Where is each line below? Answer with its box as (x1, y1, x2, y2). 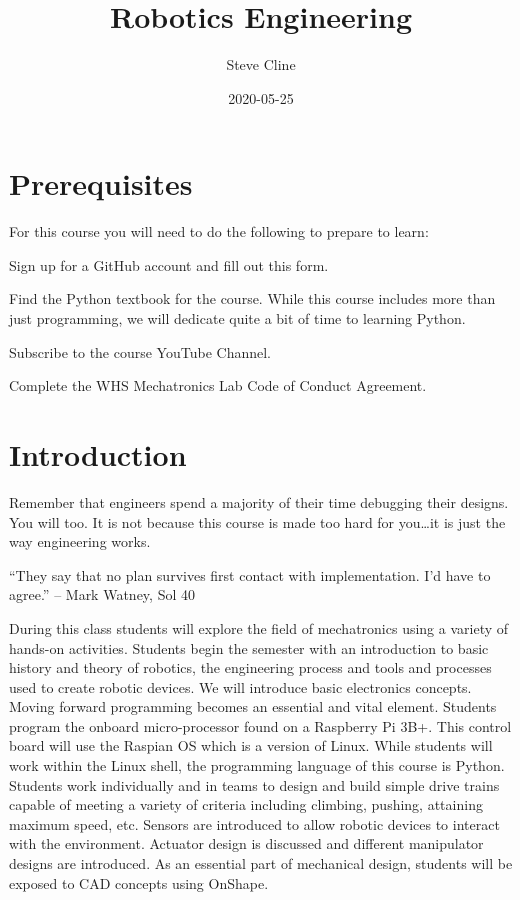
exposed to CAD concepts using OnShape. (9, 872, 269, 893)
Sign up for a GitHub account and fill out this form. (9, 254, 329, 275)
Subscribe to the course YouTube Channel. (9, 341, 271, 362)
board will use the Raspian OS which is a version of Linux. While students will (9, 735, 493, 756)
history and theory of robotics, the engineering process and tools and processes (9, 657, 492, 678)
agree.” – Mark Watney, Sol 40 (9, 584, 195, 605)
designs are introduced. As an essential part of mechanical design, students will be (9, 853, 513, 874)
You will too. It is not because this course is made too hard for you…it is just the (9, 511, 506, 532)
